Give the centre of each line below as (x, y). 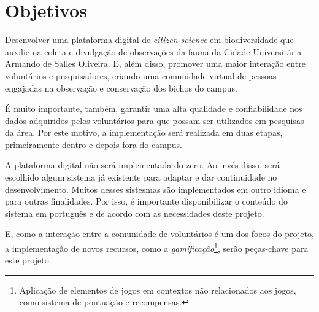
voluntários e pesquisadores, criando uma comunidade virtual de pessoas (141, 75)
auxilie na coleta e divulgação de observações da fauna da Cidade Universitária (153, 51)
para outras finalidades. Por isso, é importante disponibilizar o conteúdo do (146, 201)
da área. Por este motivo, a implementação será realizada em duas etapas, (144, 132)
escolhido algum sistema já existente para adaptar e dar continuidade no (141, 177)
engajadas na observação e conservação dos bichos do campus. (121, 88)
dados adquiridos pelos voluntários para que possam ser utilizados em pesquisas (155, 120)
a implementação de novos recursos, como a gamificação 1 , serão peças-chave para (157, 247)
